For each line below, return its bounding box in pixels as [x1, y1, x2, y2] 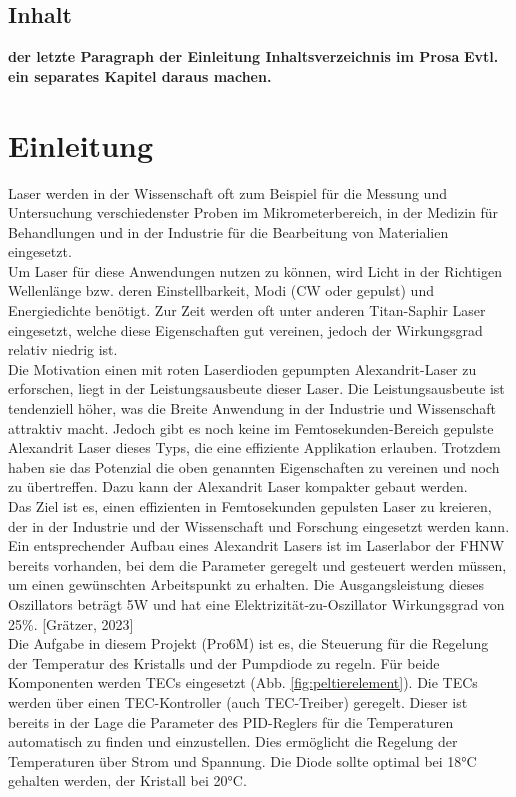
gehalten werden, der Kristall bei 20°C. [8, 770, 247, 791]
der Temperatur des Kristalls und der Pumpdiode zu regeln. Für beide [8, 652, 440, 673]
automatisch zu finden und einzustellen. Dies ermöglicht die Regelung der [8, 731, 458, 752]
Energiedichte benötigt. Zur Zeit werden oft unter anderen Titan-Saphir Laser [8, 300, 486, 321]
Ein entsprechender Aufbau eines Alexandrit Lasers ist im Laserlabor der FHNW [8, 535, 505, 556]
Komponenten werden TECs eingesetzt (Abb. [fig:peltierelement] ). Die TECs [8, 672, 478, 693]
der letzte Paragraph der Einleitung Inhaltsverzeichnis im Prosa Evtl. [8, 46, 499, 67]
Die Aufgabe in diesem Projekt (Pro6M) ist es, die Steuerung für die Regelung [8, 633, 489, 654]
